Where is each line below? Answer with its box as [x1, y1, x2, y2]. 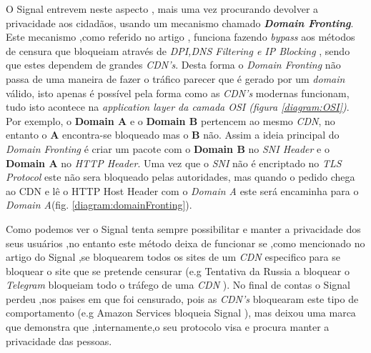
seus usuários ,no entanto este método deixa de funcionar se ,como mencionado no [6, 235, 365, 250]
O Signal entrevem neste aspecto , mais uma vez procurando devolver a [6, 1, 319, 16]
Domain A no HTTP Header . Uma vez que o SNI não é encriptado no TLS [6, 155, 342, 170]
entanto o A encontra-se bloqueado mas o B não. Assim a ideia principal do [6, 127, 340, 142]
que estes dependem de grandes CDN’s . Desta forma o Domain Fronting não [6, 57, 341, 72]
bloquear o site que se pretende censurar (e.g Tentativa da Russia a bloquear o [6, 263, 350, 278]
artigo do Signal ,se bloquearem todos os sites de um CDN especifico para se [6, 249, 340, 264]
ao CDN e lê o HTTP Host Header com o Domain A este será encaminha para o [6, 183, 359, 198]
